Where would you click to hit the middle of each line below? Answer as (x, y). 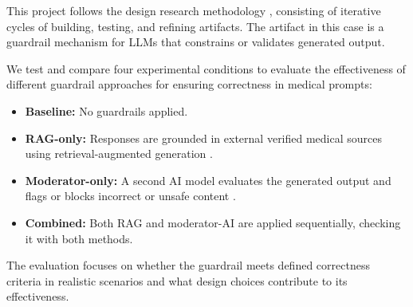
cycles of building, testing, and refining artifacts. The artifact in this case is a (195, 26)
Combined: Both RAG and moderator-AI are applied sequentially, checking (213, 222)
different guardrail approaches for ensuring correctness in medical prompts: (189, 84)
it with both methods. (79, 238)
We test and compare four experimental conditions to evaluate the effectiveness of (206, 68)
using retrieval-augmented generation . (119, 153)
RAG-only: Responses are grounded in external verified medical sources (204, 138)
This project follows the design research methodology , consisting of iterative (194, 10)
